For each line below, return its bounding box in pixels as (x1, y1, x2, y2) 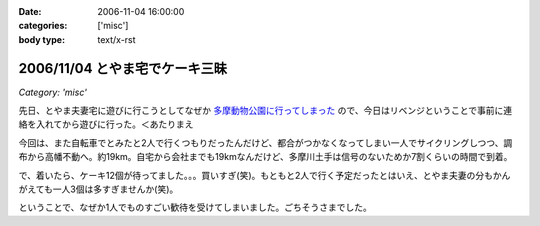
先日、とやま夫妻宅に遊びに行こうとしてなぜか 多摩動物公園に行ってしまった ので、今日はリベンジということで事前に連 (18, 105, 513, 117)
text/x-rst (97, 33, 136, 45)
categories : (18, 20, 68, 32)
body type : (18, 33, 65, 45)
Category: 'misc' (18, 86, 87, 98)
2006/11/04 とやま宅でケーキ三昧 (18, 60, 227, 77)
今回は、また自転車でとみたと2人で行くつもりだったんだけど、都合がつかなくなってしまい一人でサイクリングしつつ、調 (18, 136, 513, 149)
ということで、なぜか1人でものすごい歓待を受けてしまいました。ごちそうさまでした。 (18, 201, 372, 214)
